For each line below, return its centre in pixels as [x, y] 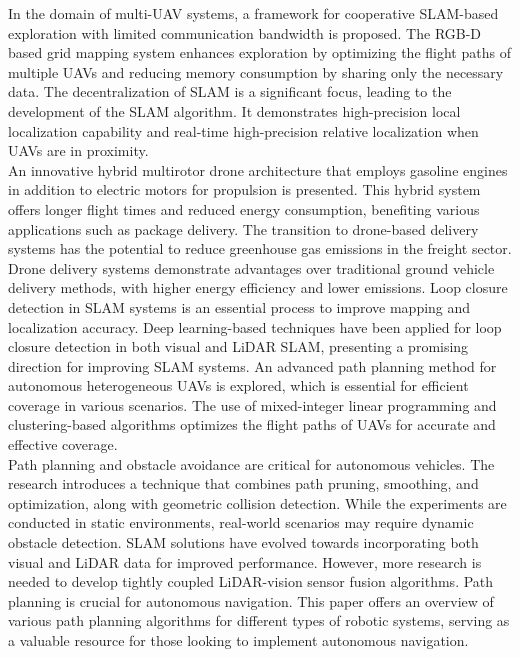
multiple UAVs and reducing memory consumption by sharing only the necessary [256, 71]
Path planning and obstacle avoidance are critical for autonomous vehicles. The [251, 463]
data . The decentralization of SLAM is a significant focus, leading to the [230, 91]
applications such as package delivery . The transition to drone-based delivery [243, 228]
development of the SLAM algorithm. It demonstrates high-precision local [234, 110]
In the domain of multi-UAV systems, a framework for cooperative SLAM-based [253, 13]
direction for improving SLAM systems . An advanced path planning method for [252, 365]
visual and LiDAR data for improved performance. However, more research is [245, 561]
